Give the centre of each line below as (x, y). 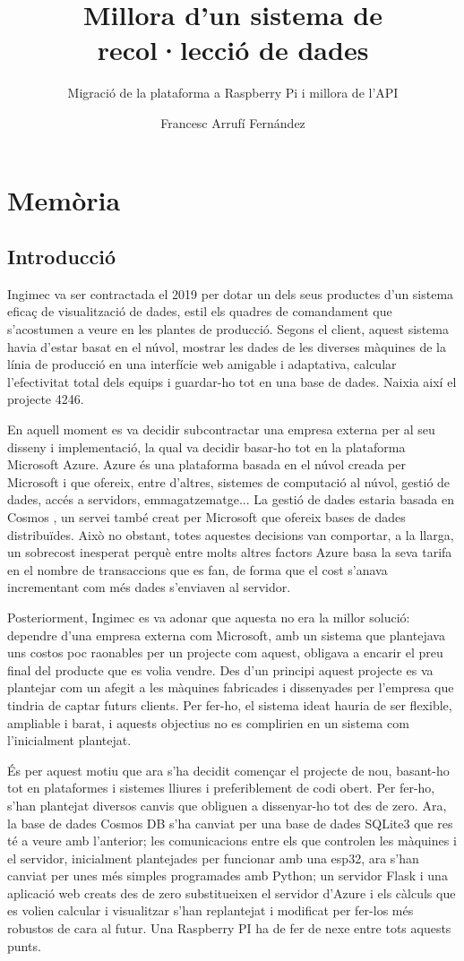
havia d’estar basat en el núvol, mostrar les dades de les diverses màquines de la (227, 346)
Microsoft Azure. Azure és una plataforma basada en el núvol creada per (206, 464)
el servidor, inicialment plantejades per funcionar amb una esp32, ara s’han (213, 858)
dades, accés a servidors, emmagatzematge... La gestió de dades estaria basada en (231, 499)
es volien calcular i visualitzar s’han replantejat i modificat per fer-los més (211, 910)
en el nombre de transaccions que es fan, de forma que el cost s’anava (198, 569)
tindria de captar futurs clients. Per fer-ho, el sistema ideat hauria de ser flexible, (230, 704)
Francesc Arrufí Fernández (233, 122)
